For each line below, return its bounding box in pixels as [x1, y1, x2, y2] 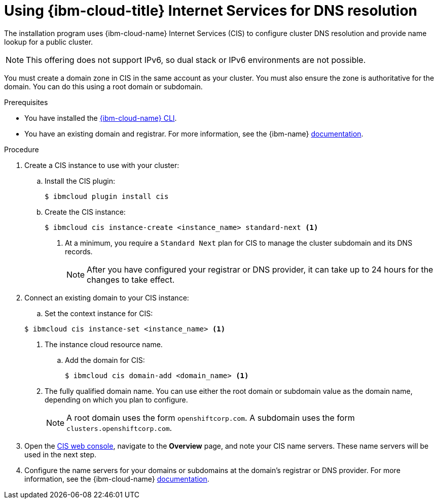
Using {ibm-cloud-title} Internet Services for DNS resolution [4, 2, 418, 19]
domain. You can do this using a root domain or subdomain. [4, 82, 203, 91]
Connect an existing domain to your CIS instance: [24, 293, 189, 302]
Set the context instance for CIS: [45, 309, 153, 318]
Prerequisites [4, 97, 48, 107]
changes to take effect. [87, 274, 175, 285]
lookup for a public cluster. [4, 37, 93, 46]
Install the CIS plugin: [45, 176, 116, 185]
